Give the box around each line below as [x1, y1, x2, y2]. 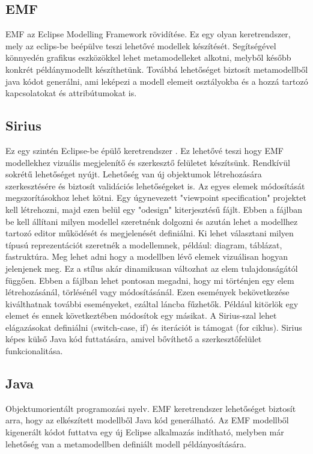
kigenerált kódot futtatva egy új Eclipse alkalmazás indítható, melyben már [5, 426, 284, 438]
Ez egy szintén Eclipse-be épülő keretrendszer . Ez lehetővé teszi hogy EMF [5, 144, 284, 156]
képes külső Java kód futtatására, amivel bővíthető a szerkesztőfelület [5, 333, 262, 345]
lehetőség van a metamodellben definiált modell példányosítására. [5, 437, 246, 450]
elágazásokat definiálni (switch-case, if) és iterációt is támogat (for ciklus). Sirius [5, 321, 302, 333]
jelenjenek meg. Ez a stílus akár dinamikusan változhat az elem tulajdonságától [5, 262, 298, 274]
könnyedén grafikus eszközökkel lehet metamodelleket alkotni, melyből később [5, 51, 291, 64]
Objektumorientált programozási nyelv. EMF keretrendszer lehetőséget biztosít [5, 402, 296, 414]
